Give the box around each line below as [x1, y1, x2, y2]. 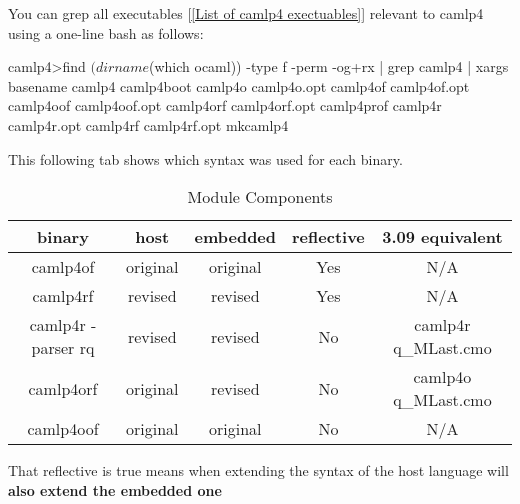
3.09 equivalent [382, 225, 503, 249]
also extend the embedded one [8, 479, 222, 500]
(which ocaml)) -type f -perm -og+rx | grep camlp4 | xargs [149, 56, 509, 77]
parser [31, 336, 75, 360]
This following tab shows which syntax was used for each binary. [8, 148, 403, 169]
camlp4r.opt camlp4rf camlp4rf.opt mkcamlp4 [8, 114, 289, 135]
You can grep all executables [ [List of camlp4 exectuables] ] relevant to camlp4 [8, 3, 484, 23]
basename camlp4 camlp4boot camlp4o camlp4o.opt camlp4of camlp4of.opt [8, 75, 470, 96]
